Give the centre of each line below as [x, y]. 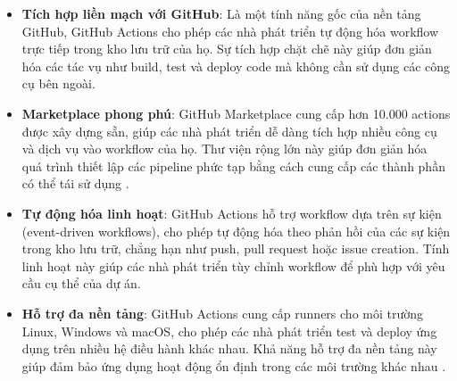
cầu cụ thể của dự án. [81, 283]
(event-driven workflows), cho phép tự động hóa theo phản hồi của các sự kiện [236, 231]
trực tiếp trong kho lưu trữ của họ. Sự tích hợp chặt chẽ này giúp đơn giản [227, 49]
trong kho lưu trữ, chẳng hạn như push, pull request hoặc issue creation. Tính [236, 248]
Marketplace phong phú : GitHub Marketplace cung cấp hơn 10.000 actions [236, 113]
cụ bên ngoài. [58, 83]
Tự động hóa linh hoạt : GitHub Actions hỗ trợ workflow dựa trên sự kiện [232, 213]
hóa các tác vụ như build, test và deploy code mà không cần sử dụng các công [236, 66]
